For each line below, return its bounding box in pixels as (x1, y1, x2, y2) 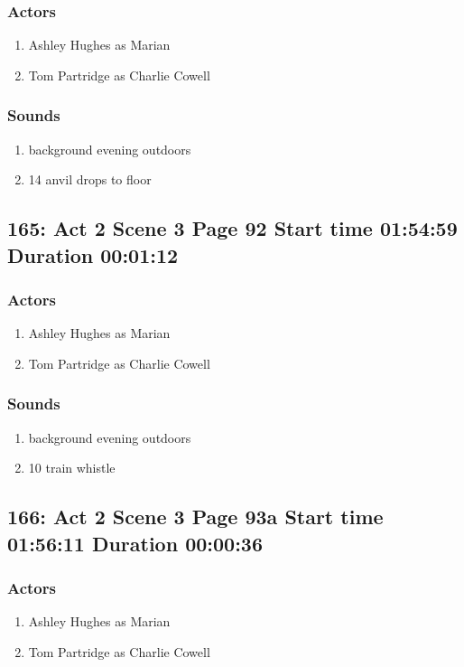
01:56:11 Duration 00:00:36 (7, 529, 263, 557)
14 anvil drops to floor (28, 170, 152, 189)
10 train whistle (28, 458, 116, 477)
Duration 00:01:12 (7, 240, 179, 268)
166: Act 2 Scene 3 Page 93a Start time (7, 503, 384, 531)
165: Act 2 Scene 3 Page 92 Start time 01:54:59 (7, 214, 458, 242)
